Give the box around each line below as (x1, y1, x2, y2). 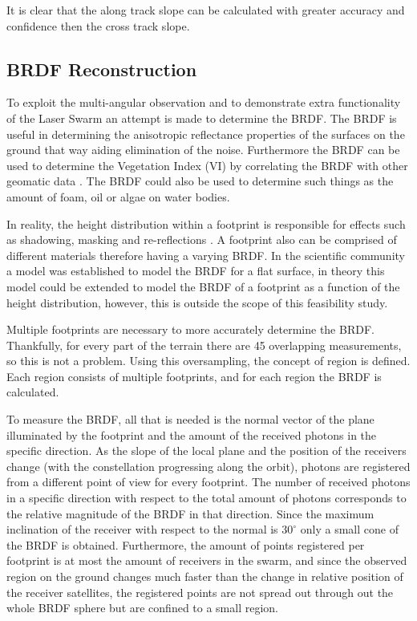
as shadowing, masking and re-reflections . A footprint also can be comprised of (6, 231, 397, 248)
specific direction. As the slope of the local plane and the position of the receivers (6, 442, 407, 459)
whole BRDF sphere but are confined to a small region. (6, 599, 278, 616)
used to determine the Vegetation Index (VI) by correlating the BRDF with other (6, 156, 408, 173)
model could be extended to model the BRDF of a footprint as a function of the (6, 278, 400, 294)
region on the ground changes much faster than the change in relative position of (6, 568, 403, 585)
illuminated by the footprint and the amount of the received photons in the (6, 426, 377, 443)
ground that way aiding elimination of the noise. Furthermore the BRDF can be (6, 141, 400, 158)
